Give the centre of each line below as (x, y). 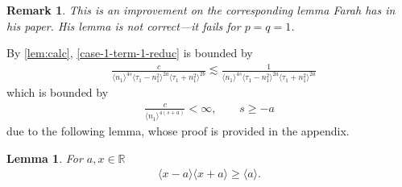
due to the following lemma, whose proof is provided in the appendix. (178, 131)
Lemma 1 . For (45, 158)
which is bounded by (58, 92)
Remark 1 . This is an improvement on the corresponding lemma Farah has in (201, 10)
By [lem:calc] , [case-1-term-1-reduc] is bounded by (130, 53)
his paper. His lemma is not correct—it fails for (124, 25)
